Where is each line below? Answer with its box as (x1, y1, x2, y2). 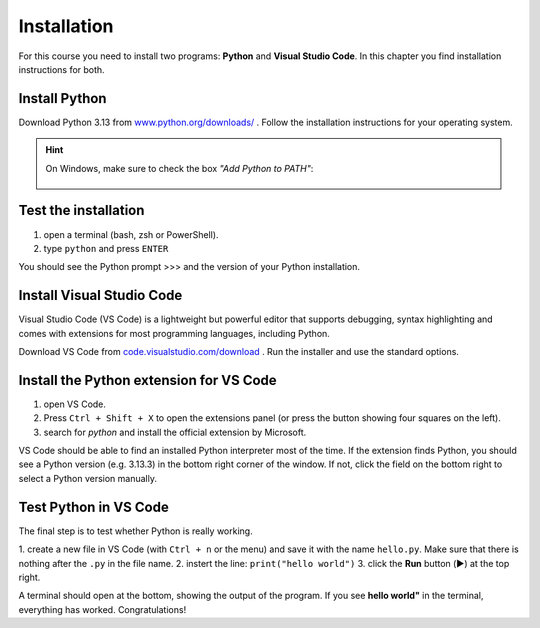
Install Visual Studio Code (18, 287, 183, 304)
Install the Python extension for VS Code (18, 371, 277, 389)
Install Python (18, 90, 107, 107)
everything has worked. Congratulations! (18, 603, 187, 615)
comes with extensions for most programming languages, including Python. (18, 327, 330, 339)
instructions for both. (18, 63, 105, 75)
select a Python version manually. (18, 472, 157, 484)
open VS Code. (43, 398, 107, 410)
